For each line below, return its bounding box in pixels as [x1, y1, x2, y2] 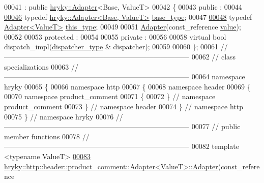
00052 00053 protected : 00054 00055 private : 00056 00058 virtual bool [4, 31, 226, 42]
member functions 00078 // [4, 131, 90, 141]
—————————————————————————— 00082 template [4, 141, 239, 151]
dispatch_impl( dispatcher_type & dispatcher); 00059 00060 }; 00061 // [4, 41, 228, 52]
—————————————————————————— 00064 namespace [4, 71, 245, 82]
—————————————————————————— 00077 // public [4, 121, 241, 132]
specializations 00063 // [4, 61, 78, 72]
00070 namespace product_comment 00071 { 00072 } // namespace [4, 91, 216, 102]
